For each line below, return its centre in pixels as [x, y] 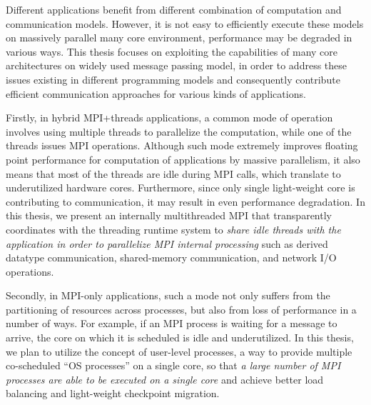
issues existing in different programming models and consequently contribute [173, 79]
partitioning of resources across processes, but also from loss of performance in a [181, 309]
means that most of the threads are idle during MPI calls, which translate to [173, 173]
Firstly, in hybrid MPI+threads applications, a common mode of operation [169, 117]
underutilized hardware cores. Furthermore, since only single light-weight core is [181, 187]
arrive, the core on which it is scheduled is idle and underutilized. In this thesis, [180, 337]
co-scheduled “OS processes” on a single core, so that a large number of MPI [173, 365]
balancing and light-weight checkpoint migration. [113, 393]
